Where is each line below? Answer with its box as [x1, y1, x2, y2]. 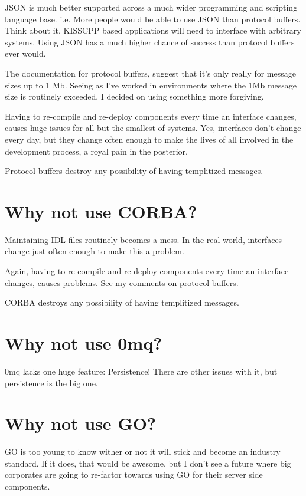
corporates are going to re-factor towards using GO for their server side [5, 468, 263, 481]
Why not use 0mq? [5, 331, 162, 354]
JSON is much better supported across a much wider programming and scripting [5, 1, 298, 13]
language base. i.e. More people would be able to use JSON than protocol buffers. [5, 12, 301, 25]
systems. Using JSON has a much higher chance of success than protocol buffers [5, 35, 295, 48]
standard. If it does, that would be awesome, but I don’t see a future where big [5, 456, 291, 469]
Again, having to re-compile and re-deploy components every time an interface [5, 265, 289, 277]
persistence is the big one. [5, 376, 98, 389]
